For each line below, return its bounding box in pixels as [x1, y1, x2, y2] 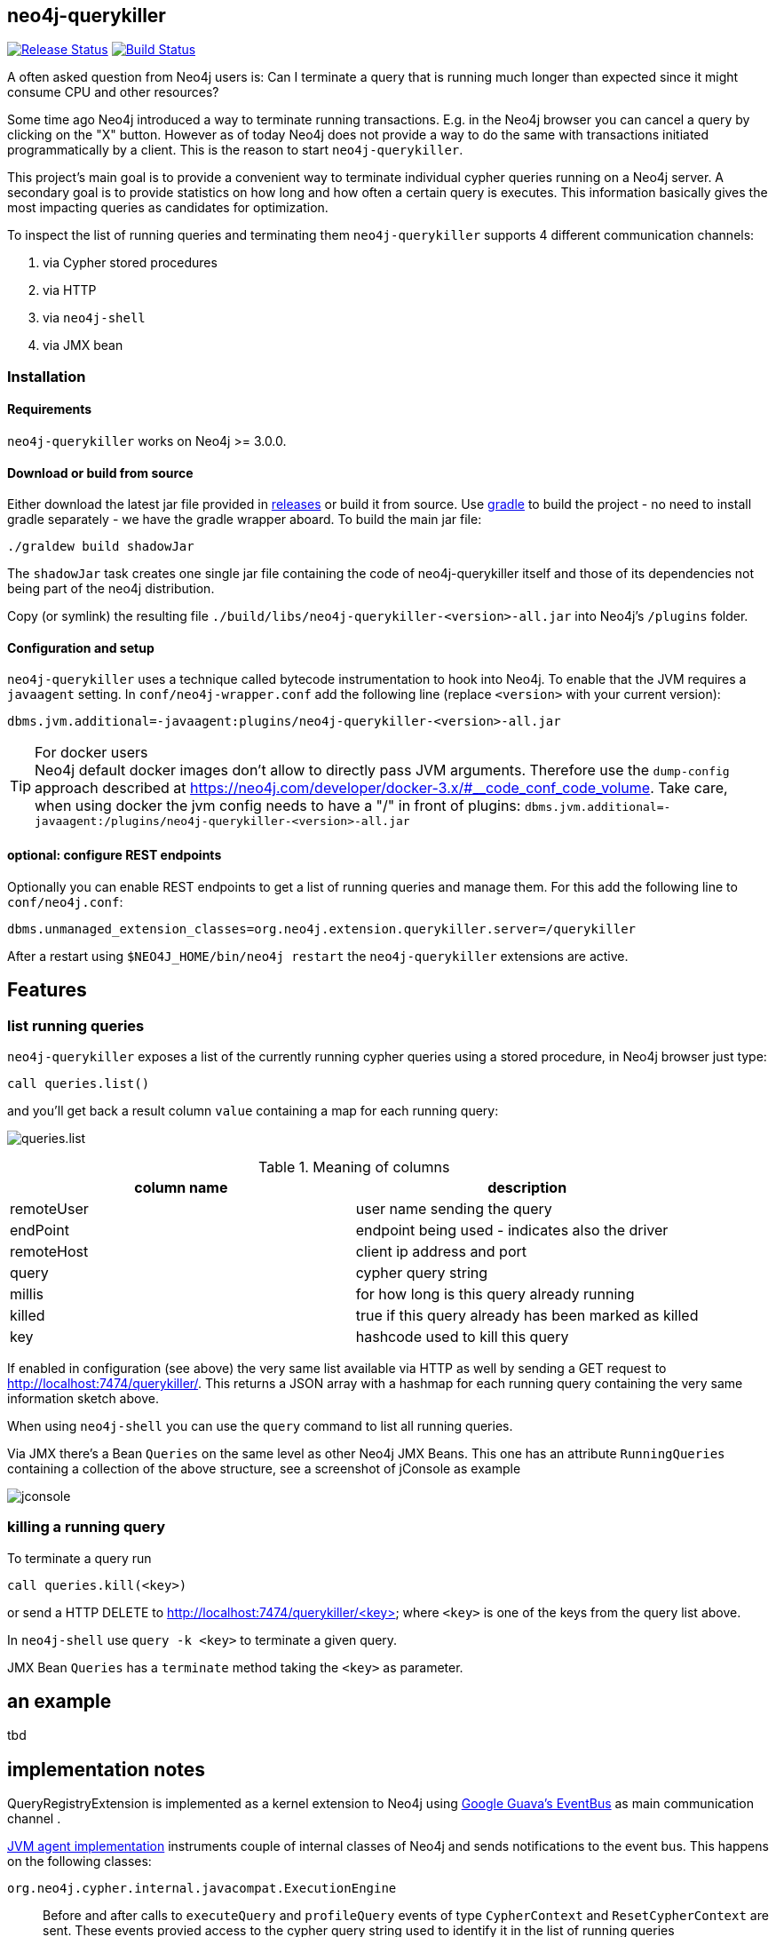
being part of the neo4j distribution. [7, 581, 215, 597]
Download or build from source [7, 464, 194, 480]
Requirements [7, 401, 92, 417]
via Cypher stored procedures [43, 255, 218, 271]
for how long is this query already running [355, 1284, 635, 1303]
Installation [7, 367, 86, 385]
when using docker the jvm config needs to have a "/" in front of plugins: [35, 797, 521, 815]
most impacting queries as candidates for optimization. [7, 200, 329, 216]
